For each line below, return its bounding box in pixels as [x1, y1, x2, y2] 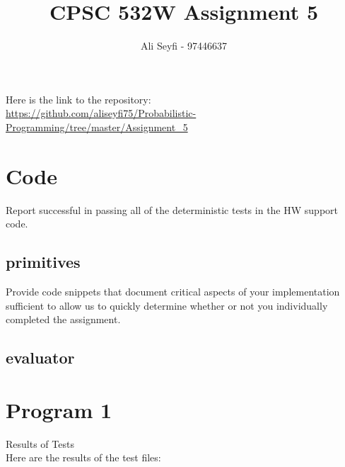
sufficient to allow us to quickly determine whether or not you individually [6, 298, 328, 313]
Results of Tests [6, 436, 74, 451]
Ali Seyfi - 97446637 [140, 38, 228, 53]
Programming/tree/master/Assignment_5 [6, 119, 188, 134]
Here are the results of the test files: [6, 450, 161, 465]
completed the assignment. [6, 312, 121, 327]
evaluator [6, 347, 75, 368]
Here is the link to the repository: [6, 91, 151, 106]
